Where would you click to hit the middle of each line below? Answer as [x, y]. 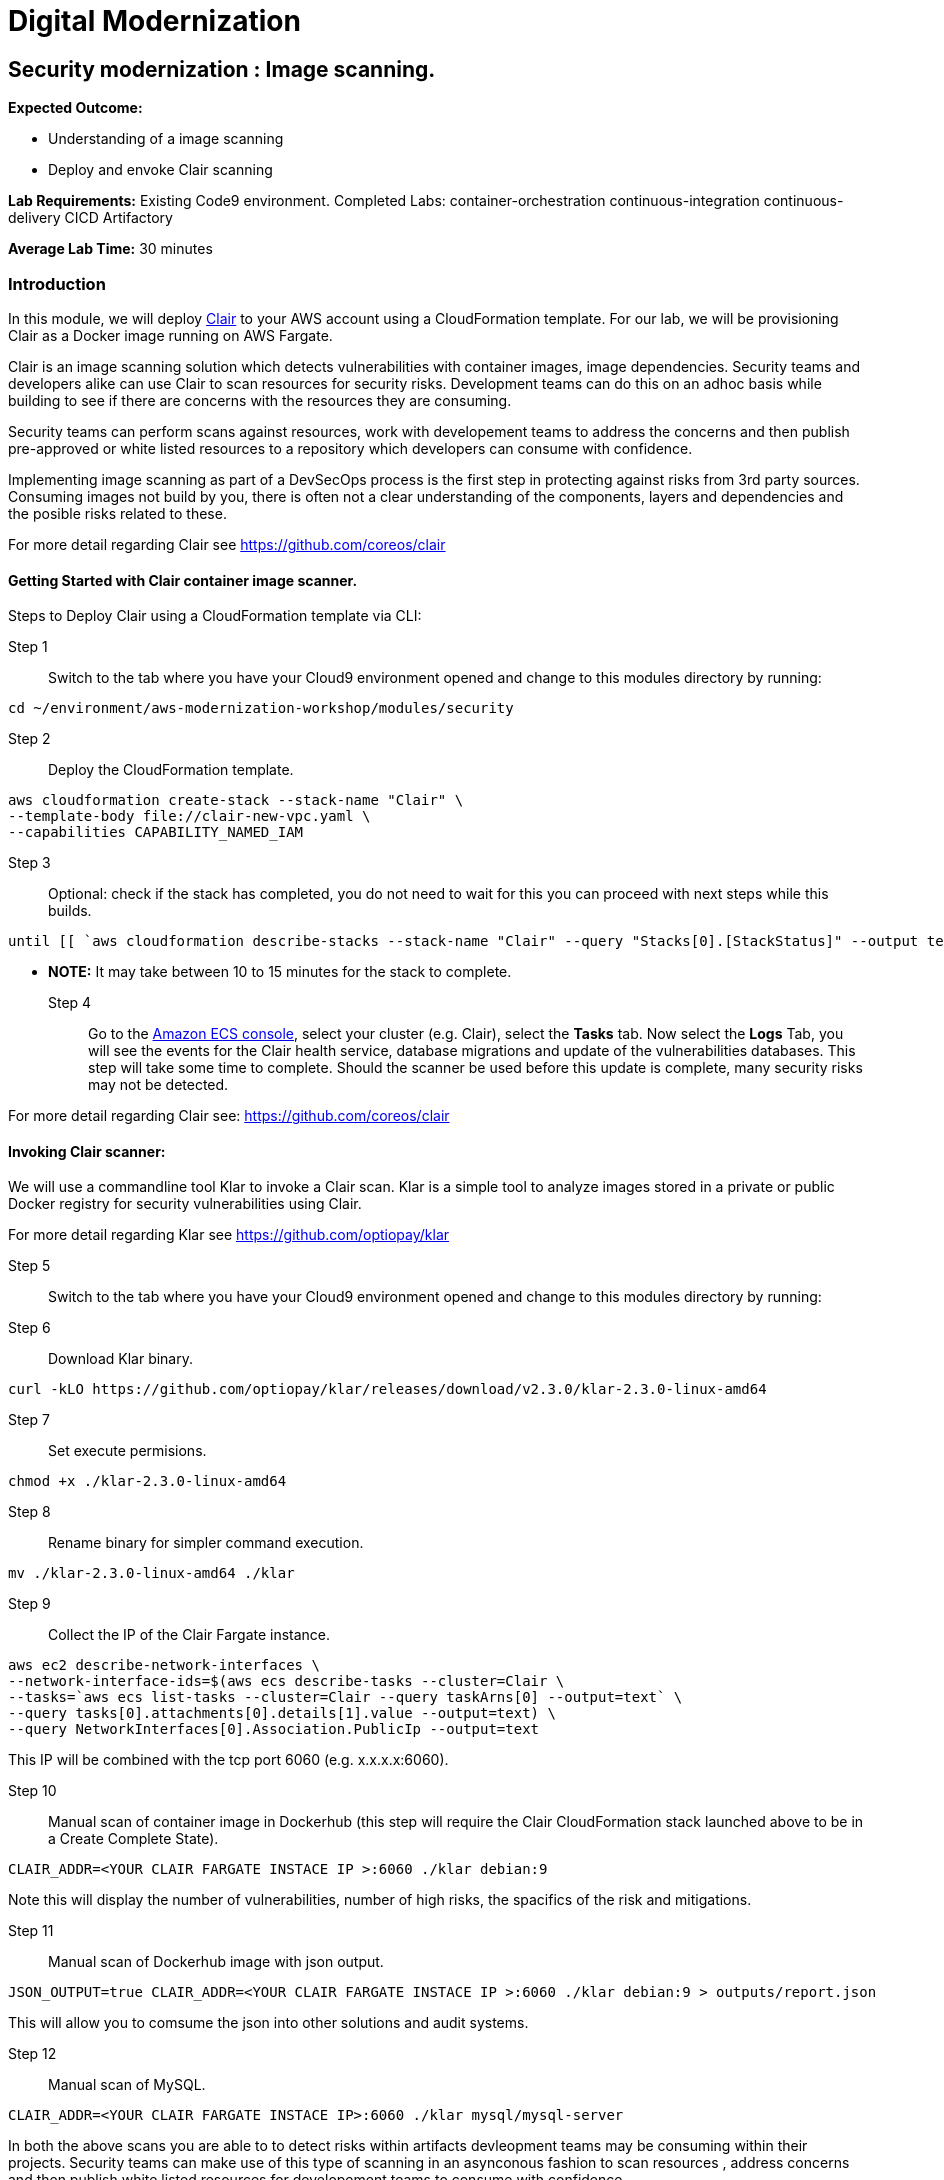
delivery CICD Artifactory [90, 218]
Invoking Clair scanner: [87, 1151]
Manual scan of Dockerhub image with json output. [216, 1962]
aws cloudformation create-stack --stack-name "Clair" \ [236, 800]
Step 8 [29, 1512]
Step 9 [29, 1604]
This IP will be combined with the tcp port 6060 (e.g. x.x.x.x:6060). [228, 1760]
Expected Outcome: [75, 108]
